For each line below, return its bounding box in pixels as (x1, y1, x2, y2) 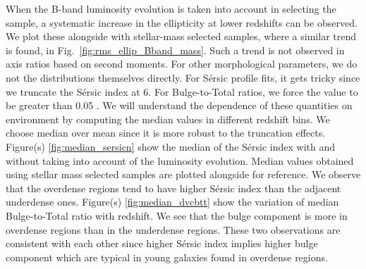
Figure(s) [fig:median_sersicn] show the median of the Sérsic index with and (6, 139, 335, 154)
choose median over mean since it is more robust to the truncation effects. (6, 125, 326, 140)
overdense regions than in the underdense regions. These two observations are (6, 222, 341, 237)
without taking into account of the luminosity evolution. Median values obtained (6, 153, 354, 168)
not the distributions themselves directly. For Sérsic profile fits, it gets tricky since (6, 70, 360, 85)
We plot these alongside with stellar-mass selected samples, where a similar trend (6, 29, 356, 44)
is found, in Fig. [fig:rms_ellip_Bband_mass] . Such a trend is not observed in (6, 42, 345, 57)
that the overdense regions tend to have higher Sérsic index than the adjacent (6, 180, 341, 195)
